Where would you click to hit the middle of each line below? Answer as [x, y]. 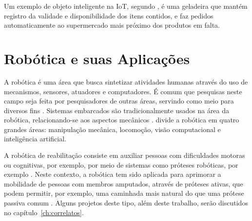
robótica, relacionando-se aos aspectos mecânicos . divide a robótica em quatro [122, 120]
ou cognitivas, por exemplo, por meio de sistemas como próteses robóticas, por [121, 164]
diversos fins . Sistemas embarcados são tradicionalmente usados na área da [117, 110]
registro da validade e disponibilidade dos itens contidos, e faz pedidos [109, 15]
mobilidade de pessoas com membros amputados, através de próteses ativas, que [124, 183]
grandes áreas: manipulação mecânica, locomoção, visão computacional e [112, 129]
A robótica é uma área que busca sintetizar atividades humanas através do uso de [126, 81]
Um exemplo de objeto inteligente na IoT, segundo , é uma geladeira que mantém [126, 6]
